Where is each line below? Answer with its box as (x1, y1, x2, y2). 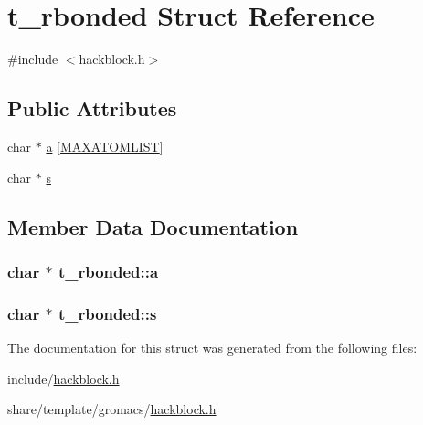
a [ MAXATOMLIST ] (46, 136, 164, 155)
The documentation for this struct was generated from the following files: (7, 337, 418, 356)
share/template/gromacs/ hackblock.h (7, 399, 217, 419)
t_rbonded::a (58, 260, 159, 282)
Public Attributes (7, 94, 177, 122)
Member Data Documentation (7, 212, 299, 240)
